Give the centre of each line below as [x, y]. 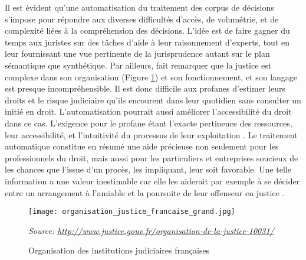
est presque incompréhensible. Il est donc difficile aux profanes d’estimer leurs [145, 88]
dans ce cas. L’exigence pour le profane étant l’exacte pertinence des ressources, [149, 123]
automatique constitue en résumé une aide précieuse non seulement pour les [142, 146]
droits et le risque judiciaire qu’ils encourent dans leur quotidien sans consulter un [153, 100]
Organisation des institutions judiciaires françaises [119, 250]
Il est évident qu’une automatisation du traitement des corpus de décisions [139, 7]
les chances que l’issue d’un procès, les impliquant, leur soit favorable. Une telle [148, 169]
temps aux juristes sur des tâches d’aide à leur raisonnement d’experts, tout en [147, 42]
